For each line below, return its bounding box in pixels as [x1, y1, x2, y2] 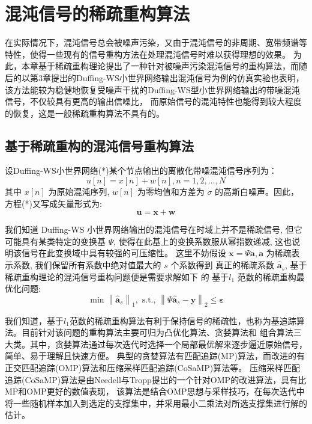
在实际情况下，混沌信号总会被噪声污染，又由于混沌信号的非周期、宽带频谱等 [5, 36, 307, 49]
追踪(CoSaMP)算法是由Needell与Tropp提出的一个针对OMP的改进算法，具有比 [5, 373, 307, 386]
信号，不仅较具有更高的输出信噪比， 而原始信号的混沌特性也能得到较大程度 [5, 95, 302, 108]
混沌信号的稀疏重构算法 [5, 1, 190, 26]
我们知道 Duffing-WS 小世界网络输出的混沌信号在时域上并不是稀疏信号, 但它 [5, 223, 302, 236]
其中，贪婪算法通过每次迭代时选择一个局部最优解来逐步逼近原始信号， [29, 337, 307, 350]
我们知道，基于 [5, 314, 64, 327]
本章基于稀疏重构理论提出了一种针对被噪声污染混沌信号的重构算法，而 [21, 60, 299, 72]
